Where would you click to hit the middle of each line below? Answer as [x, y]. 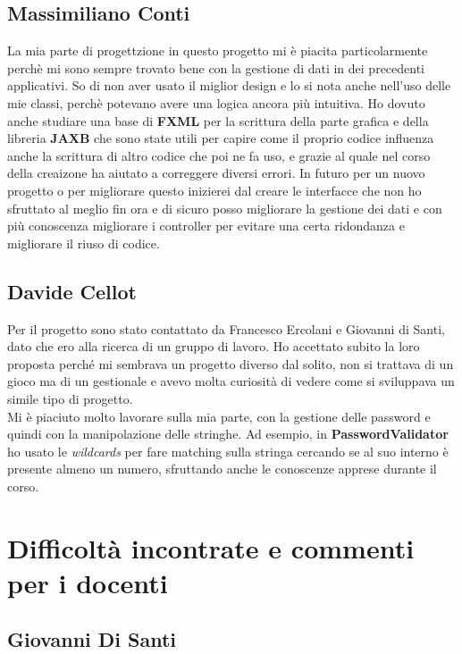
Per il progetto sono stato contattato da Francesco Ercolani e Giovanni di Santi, [226, 328]
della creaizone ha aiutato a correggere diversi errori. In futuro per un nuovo [216, 173]
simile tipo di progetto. [70, 398]
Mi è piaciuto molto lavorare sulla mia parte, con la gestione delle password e [219, 416]
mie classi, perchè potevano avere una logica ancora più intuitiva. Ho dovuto [216, 102]
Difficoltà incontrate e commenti [211, 547]
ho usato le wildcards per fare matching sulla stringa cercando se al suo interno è [228, 451]
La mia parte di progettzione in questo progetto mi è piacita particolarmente [218, 50]
